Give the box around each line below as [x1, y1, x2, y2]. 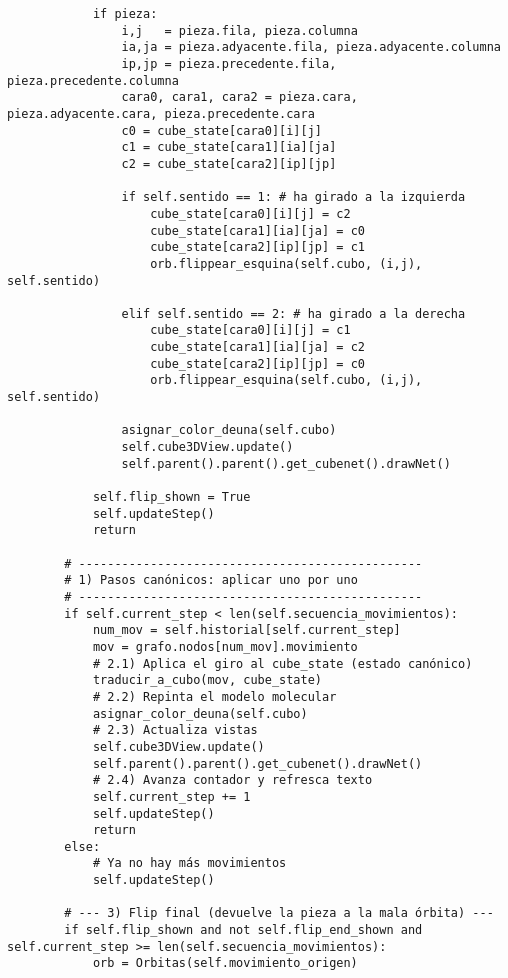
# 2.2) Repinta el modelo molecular [92, 689, 337, 704]
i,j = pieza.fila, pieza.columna [121, 23, 358, 38]
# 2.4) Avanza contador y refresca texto [92, 773, 373, 788]
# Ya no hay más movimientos [92, 856, 287, 871]
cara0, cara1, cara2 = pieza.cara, [121, 90, 358, 105]
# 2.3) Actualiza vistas [92, 723, 258, 738]
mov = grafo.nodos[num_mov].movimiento [92, 639, 358, 654]
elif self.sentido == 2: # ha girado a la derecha [121, 306, 466, 321]
